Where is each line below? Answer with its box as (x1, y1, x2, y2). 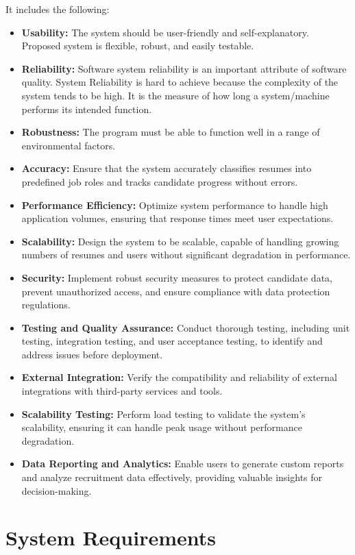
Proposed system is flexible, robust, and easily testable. (21, 38, 254, 53)
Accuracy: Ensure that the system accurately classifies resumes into (21, 161, 312, 175)
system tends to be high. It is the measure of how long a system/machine (21, 88, 330, 102)
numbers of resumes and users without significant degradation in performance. (21, 247, 351, 262)
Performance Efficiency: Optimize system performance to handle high (21, 197, 328, 212)
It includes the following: (5, 2, 110, 16)
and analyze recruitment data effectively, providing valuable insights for (21, 470, 323, 484)
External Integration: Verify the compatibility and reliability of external (21, 370, 337, 384)
